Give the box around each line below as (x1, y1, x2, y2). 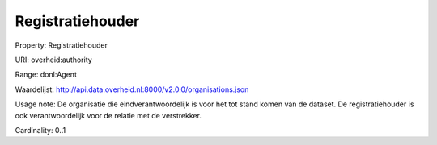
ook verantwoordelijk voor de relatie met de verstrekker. (15, 110, 202, 120)
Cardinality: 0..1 (15, 125, 66, 135)
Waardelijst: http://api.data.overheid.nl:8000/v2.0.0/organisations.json (15, 85, 249, 94)
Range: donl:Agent (15, 69, 77, 80)
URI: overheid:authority (15, 55, 92, 64)
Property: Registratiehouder (15, 40, 108, 50)
